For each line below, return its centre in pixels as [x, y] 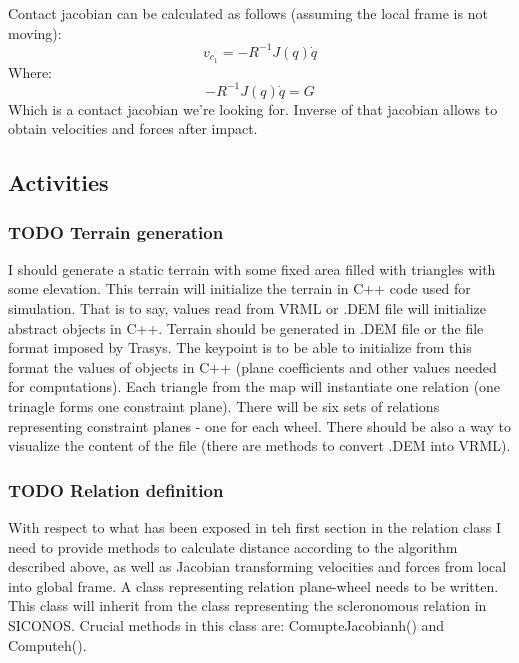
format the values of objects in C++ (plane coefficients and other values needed [252, 366]
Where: [30, 71]
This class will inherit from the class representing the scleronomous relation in [247, 605]
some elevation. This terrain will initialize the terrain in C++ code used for [239, 288]
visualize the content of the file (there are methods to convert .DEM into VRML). [259, 445]
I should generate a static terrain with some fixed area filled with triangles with [252, 268]
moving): [35, 32]
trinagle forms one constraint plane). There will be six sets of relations [224, 405]
